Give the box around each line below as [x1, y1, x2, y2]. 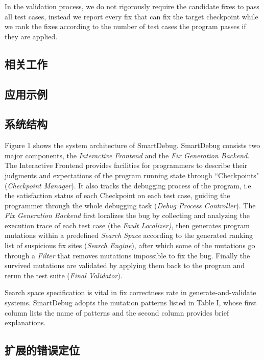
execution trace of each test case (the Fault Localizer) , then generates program [5, 220, 250, 230]
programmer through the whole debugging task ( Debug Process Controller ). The [5, 200, 256, 210]
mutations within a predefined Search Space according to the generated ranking [5, 230, 253, 241]
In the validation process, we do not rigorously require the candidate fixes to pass [5, 1, 259, 11]
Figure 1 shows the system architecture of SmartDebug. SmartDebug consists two [5, 140, 260, 151]
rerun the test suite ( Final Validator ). [5, 270, 123, 280]
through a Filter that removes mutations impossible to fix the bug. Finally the [5, 250, 250, 260]
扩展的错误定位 [5, 342, 80, 358]
